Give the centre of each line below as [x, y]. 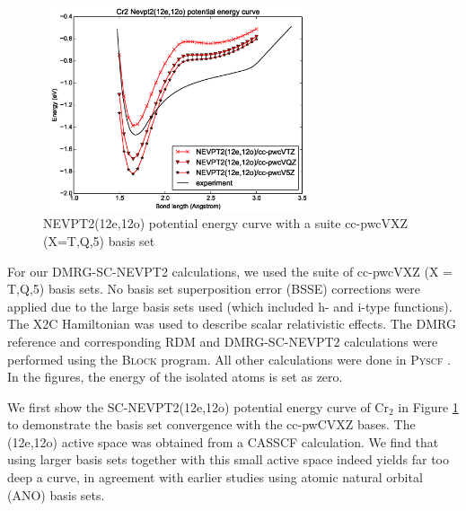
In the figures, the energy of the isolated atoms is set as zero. [175, 377]
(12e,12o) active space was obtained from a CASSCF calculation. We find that [223, 441]
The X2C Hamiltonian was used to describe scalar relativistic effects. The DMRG [232, 324]
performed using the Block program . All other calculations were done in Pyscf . [229, 359]
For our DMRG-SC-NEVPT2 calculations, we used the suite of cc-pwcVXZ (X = [230, 271]
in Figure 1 [428, 406]
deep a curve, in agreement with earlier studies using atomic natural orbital [215, 477]
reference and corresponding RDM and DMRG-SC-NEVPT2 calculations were [223, 341]
